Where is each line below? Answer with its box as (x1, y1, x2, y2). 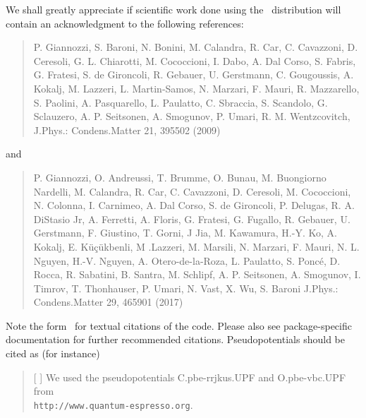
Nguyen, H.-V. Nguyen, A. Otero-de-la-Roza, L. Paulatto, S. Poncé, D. (33, 253, 341, 268)
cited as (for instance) (6, 346, 100, 361)
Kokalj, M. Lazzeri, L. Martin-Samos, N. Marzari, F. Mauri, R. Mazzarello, (33, 80, 360, 95)
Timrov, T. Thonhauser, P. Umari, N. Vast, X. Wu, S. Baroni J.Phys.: (33, 280, 338, 295)
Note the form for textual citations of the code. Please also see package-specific (6, 318, 352, 333)
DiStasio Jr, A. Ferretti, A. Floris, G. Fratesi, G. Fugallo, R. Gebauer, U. (33, 211, 350, 226)
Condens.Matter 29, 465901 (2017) (33, 294, 183, 309)
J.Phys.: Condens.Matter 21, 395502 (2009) (33, 122, 221, 137)
